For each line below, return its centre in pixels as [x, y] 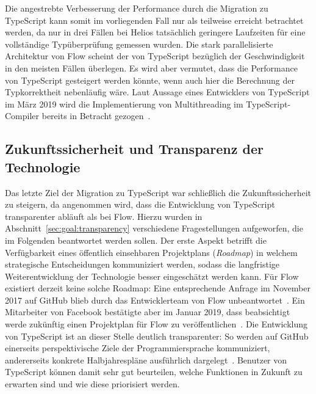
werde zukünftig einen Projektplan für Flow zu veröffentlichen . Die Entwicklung [156, 324]
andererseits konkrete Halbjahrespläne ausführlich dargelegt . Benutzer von [146, 359]
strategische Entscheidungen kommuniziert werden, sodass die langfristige [142, 264]
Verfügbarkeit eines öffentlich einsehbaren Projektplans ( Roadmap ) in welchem [151, 252]
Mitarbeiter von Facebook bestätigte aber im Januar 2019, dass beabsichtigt [148, 312]
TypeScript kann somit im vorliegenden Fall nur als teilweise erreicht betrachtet [154, 20]
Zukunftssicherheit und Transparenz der [134, 149]
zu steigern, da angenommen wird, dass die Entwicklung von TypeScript [140, 204]
